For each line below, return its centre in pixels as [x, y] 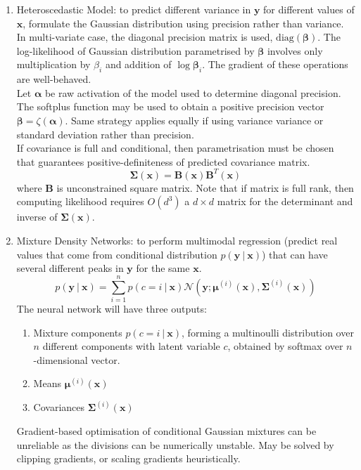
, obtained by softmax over [285, 346]
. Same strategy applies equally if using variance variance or [194, 120]
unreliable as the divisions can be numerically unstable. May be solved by [175, 444]
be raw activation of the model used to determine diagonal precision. [193, 92]
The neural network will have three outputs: [112, 308]
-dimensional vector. [77, 359]
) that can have [295, 254]
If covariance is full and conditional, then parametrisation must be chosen [175, 148]
